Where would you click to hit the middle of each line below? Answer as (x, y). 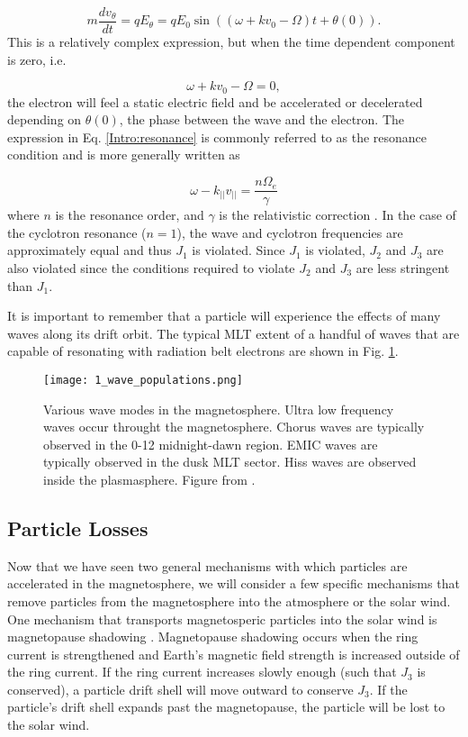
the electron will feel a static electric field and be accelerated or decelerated (215, 101)
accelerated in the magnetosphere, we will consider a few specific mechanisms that (234, 583)
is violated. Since (238, 250)
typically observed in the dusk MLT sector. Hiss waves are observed (230, 462)
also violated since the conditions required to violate (151, 267)
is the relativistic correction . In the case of (337, 215)
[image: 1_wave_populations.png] (143, 380)
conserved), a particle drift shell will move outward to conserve (180, 689)
